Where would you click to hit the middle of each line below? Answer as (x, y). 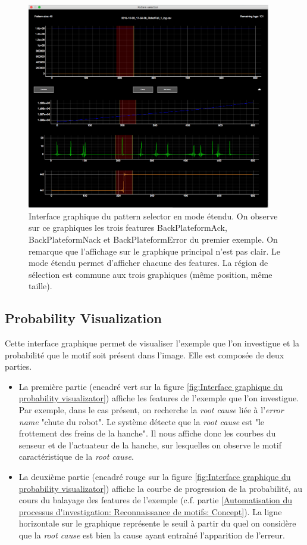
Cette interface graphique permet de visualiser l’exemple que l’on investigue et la (152, 343)
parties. (18, 366)
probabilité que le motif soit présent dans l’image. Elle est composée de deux (145, 354)
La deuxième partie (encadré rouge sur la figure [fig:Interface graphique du (155, 477)
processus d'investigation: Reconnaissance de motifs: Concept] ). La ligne (150, 511)
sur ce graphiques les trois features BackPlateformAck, (128, 227)
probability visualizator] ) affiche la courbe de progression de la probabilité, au (160, 488)
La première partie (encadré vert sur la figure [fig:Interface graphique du (151, 386)
